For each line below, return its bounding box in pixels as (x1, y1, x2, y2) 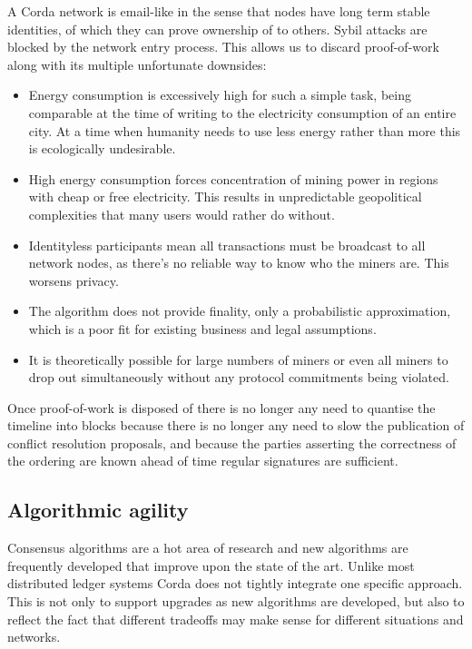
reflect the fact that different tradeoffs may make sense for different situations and (7, 609, 464, 628)
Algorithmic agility (7, 496, 189, 524)
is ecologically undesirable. (28, 139, 176, 158)
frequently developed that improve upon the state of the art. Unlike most (7, 556, 415, 575)
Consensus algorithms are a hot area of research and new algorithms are (7, 538, 408, 557)
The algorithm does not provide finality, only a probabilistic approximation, (28, 301, 451, 320)
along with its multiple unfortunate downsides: (7, 54, 267, 74)
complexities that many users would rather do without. (28, 204, 335, 223)
